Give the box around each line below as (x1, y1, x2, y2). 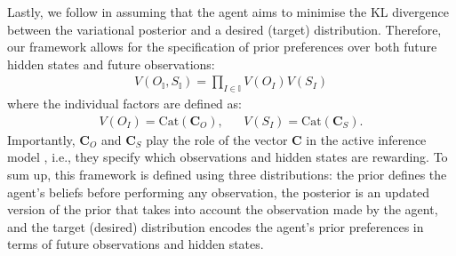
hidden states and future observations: (7, 54, 215, 73)
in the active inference (306, 130, 427, 148)
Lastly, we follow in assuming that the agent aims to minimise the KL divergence (7, 3, 449, 20)
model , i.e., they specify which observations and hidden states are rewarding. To (7, 148, 448, 166)
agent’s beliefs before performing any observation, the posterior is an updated (7, 182, 430, 201)
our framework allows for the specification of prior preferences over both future (7, 37, 437, 56)
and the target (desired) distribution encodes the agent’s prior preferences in (7, 217, 424, 236)
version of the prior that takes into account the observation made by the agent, (7, 200, 438, 219)
